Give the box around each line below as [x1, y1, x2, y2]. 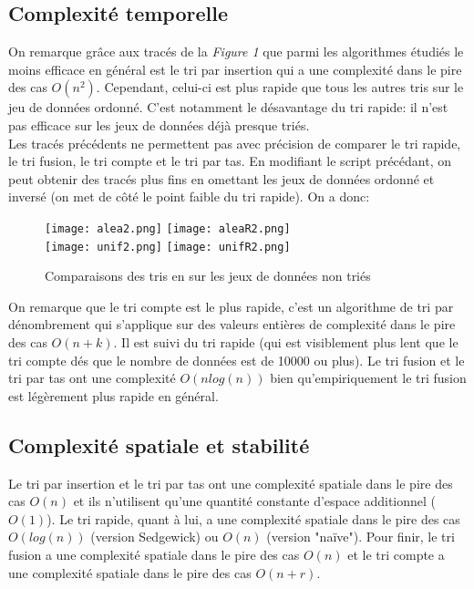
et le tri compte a [347, 545, 445, 563]
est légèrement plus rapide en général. [8, 386, 219, 405]
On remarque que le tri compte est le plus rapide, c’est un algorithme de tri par [8, 296, 454, 315]
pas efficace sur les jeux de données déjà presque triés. [8, 115, 310, 134]
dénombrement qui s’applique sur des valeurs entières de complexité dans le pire [8, 315, 456, 334]
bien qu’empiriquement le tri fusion [270, 368, 467, 387]
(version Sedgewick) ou [90, 527, 219, 546]
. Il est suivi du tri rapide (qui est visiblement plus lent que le [113, 333, 459, 352]
